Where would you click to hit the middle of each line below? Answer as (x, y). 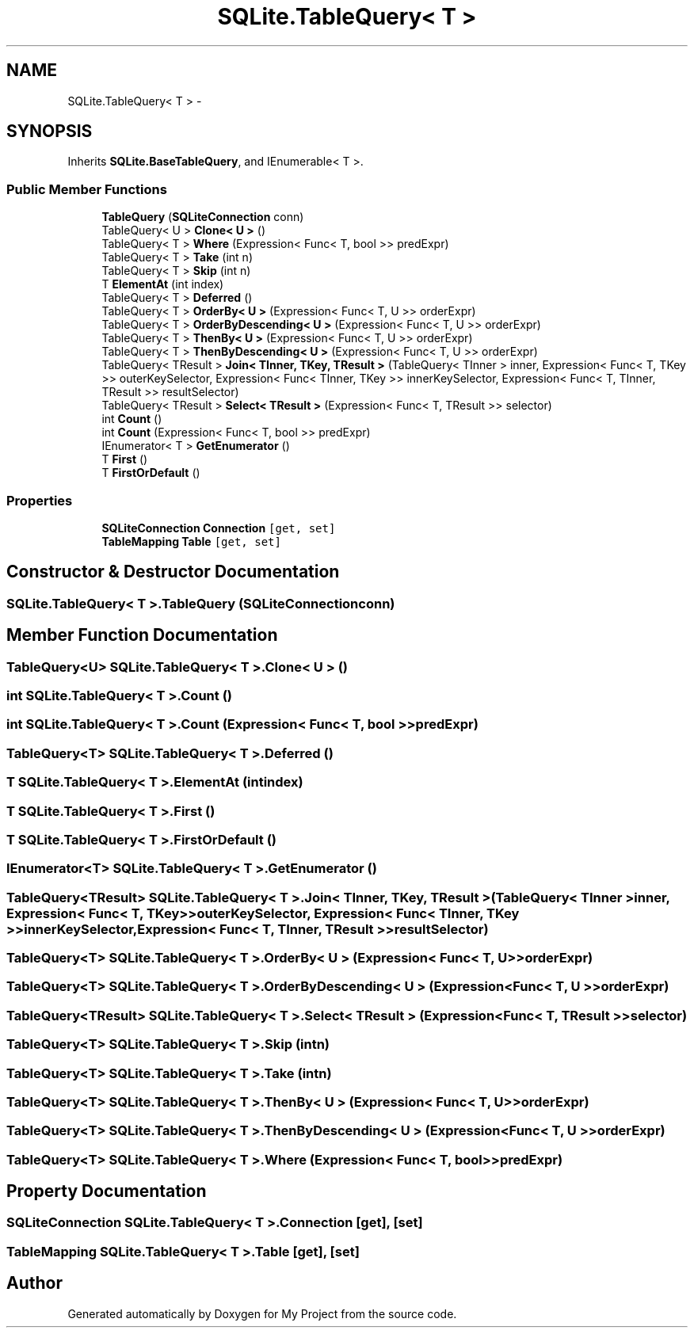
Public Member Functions (87, 189)
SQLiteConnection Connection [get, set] (219, 528)
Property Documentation (107, 1191)
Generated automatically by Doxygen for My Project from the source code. (262, 1313)
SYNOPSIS (50, 131)
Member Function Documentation (142, 635)
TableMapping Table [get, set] (191, 541)
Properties (40, 500)
